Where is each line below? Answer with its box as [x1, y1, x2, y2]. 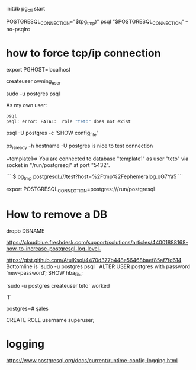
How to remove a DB [6, 208, 108, 221]
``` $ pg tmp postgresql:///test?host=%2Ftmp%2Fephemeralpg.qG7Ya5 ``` [6, 173, 184, 181]
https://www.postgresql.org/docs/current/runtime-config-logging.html [6, 356, 178, 363]
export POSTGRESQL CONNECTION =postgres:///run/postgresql [6, 186, 155, 194]
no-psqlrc [6, 25, 31, 33]
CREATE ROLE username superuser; [6, 317, 95, 323]
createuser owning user [6, 77, 61, 86]
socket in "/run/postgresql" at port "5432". [6, 161, 111, 168]
